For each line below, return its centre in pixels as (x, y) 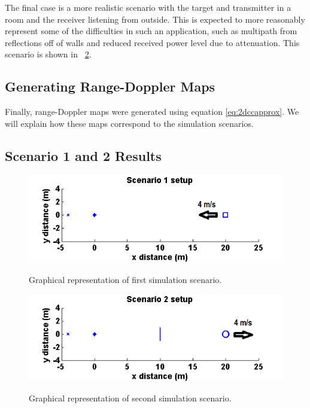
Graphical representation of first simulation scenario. (125, 280)
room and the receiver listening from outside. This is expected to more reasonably (155, 19)
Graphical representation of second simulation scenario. (130, 398)
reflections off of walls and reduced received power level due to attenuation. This (152, 42)
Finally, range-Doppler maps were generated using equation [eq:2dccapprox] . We (152, 112)
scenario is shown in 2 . (48, 54)
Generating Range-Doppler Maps (110, 86)
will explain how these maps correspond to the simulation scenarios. (129, 123)
